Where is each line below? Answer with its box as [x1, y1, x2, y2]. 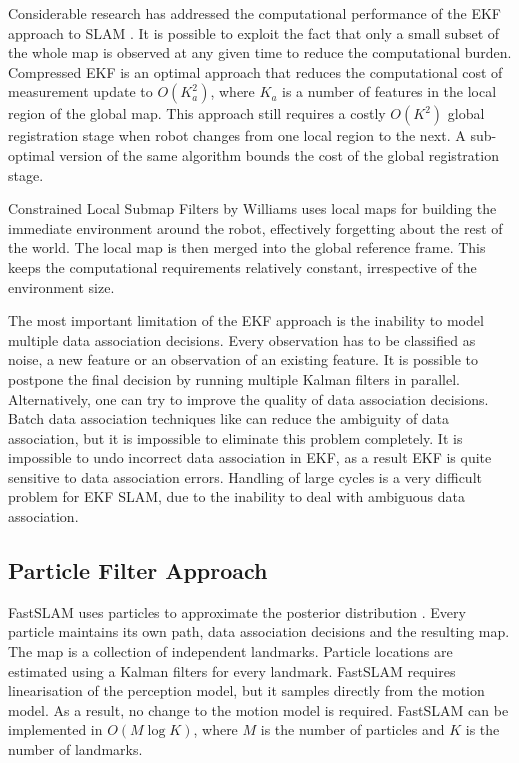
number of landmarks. [8, 739, 143, 760]
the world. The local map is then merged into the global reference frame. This [8, 237, 486, 258]
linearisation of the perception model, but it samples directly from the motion [8, 680, 485, 701]
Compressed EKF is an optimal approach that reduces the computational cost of [8, 61, 503, 82]
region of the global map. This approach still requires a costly [8, 103, 386, 124]
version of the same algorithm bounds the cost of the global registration [59, 144, 499, 165]
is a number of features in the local [282, 81, 497, 102]
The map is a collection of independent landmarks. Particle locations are [8, 641, 453, 662]
